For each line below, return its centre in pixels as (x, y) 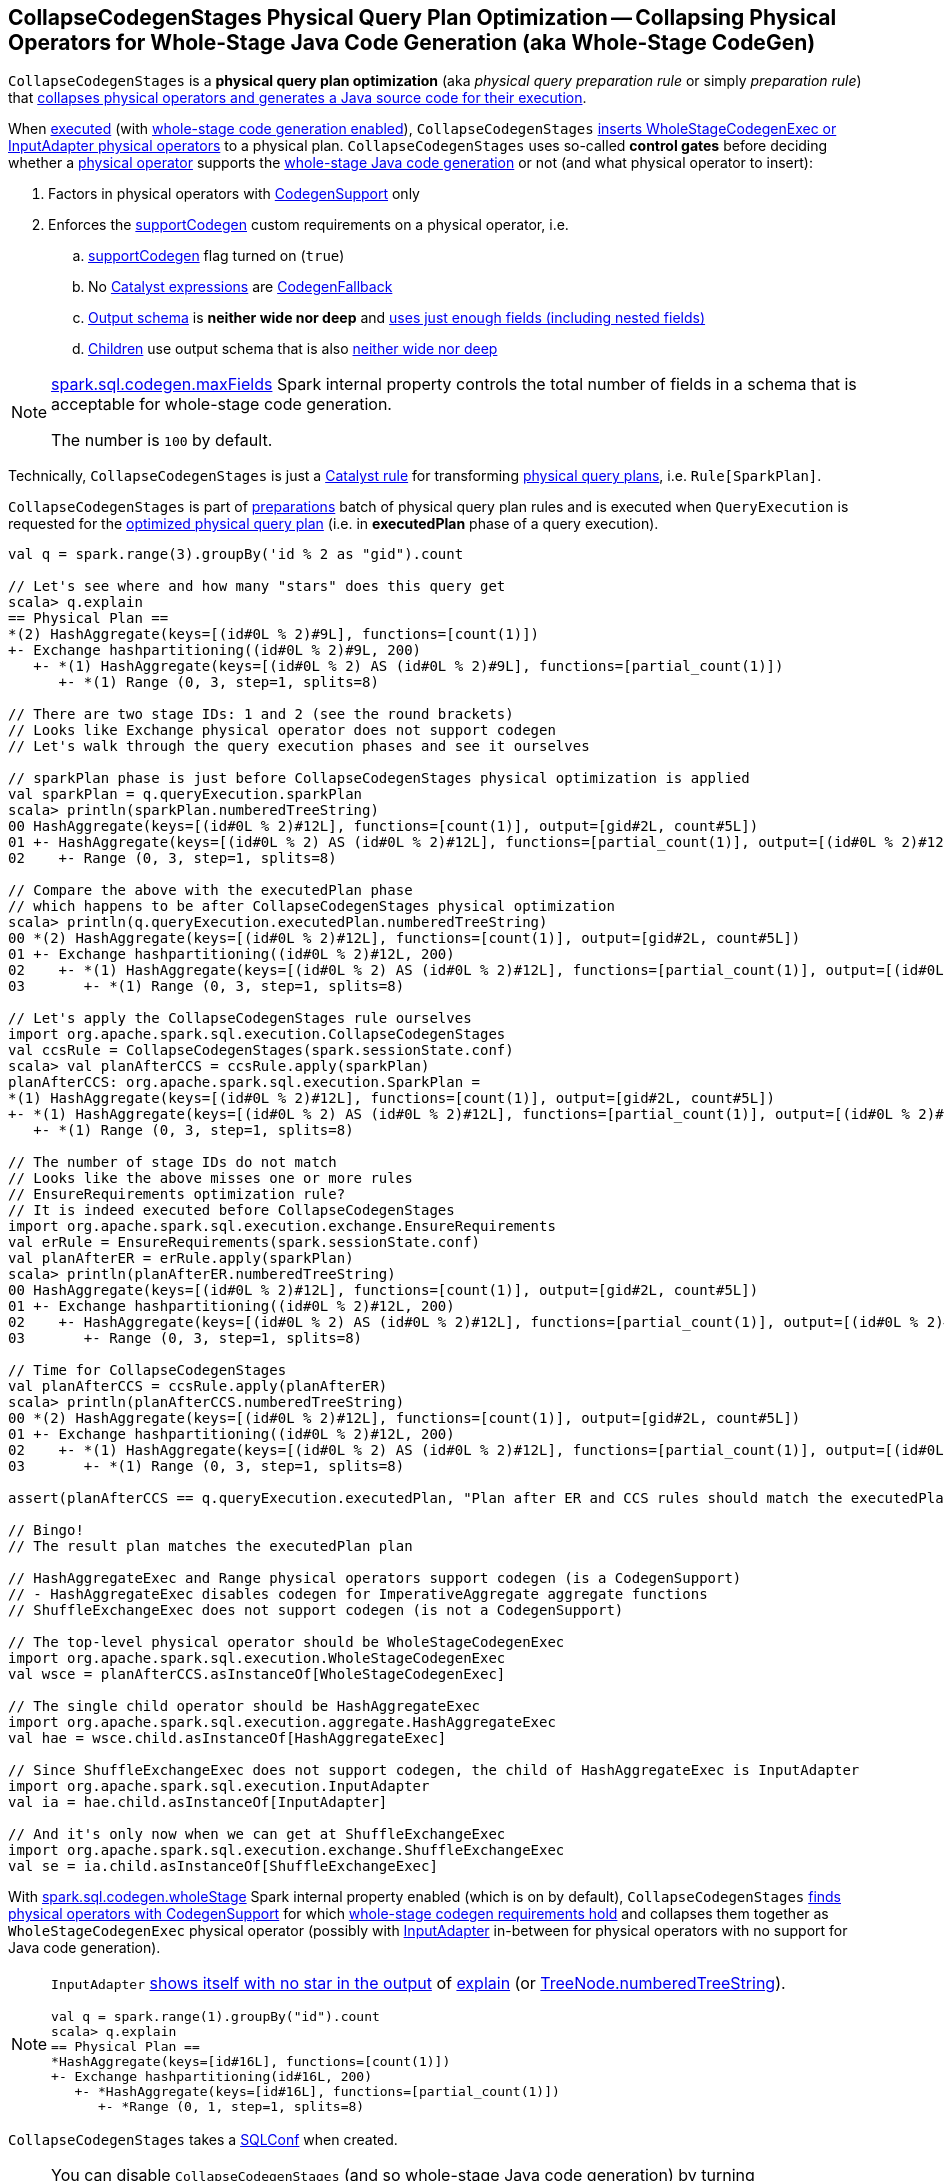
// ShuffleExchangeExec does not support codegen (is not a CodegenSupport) (316, 1610)
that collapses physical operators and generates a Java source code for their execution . (297, 98)
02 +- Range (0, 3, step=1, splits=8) (172, 858)
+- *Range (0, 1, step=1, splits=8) (231, 2107)
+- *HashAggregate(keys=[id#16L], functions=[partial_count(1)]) (317, 2092)
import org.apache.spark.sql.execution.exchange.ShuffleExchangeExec (286, 1850)
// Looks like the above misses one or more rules (210, 1178)
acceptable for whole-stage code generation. (221, 404)
